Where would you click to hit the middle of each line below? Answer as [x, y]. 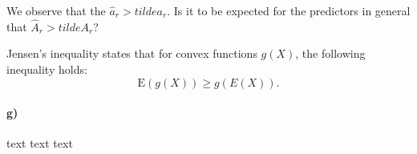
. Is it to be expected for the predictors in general [289, 10]
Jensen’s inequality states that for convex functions [132, 53]
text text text [40, 143]
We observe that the [56, 10]
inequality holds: [47, 69]
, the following [330, 53]
